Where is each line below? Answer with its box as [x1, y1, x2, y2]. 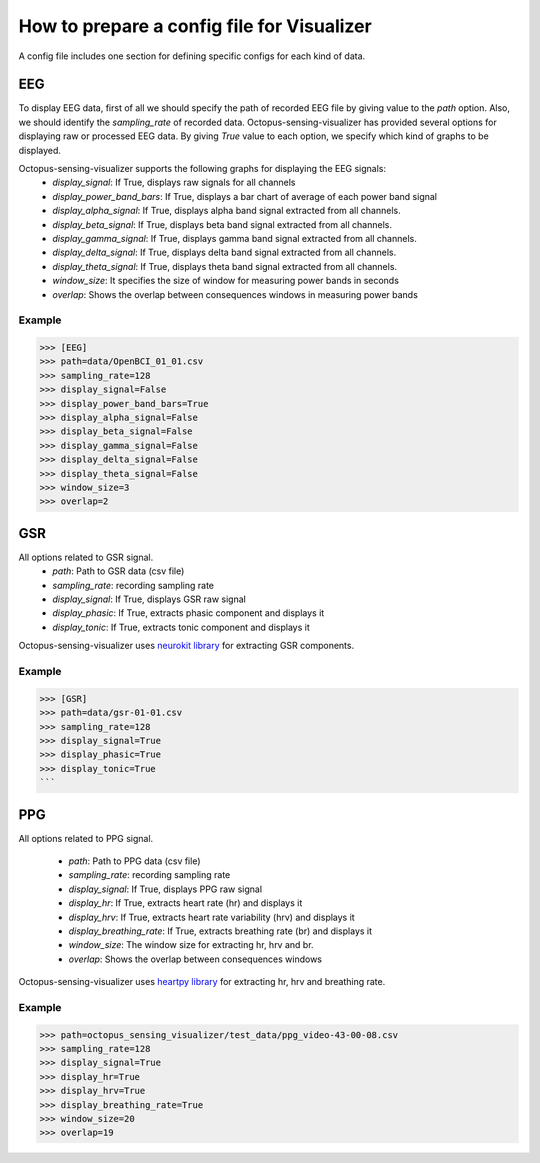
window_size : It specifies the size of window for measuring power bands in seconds [52, 275, 400, 287]
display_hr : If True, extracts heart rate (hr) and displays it [68, 897, 303, 909]
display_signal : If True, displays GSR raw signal [52, 593, 247, 605]
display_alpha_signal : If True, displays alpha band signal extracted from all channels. [52, 205, 401, 217]
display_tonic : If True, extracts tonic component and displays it [52, 621, 310, 633]
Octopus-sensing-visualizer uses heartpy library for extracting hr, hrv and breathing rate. [18, 976, 386, 988]
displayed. [18, 144, 62, 156]
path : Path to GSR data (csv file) [52, 565, 185, 577]
